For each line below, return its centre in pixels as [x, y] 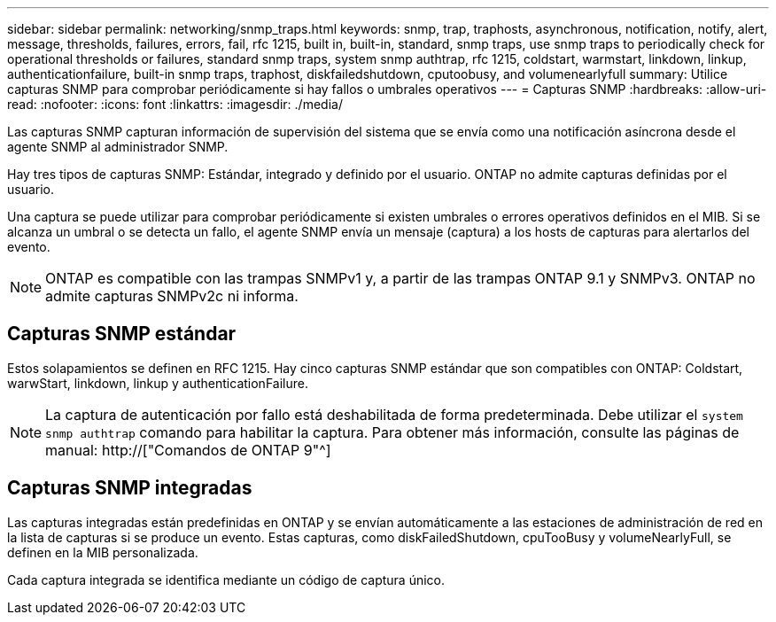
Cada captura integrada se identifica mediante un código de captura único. [226, 579]
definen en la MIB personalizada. [103, 552]
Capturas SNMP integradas [130, 488]
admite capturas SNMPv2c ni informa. [172, 296]
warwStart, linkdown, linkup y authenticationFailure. [158, 383]
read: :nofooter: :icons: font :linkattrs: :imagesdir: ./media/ [175, 104]
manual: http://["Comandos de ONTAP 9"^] [188, 450]
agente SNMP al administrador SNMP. [118, 147]
